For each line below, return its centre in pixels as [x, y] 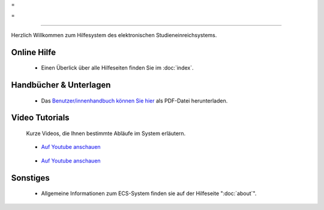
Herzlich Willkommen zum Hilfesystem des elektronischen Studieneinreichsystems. [114, 35]
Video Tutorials [40, 118]
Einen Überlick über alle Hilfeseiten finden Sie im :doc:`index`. [118, 68]
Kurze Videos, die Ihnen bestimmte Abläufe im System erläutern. [106, 133]
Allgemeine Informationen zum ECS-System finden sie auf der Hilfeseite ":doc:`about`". [149, 193]
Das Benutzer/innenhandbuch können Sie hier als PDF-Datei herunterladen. [134, 100]
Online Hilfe [34, 52]
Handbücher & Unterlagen [61, 85]
